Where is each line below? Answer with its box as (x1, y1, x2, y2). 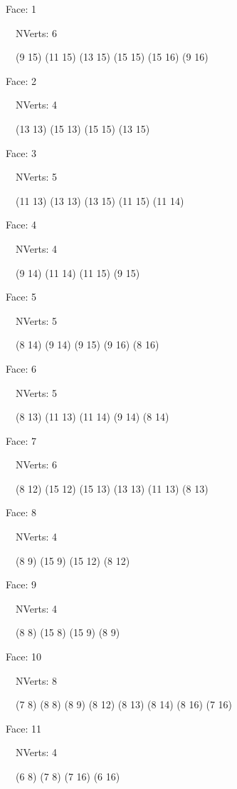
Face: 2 (6, 73, 36, 88)
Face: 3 (6, 145, 36, 160)
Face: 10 (6, 649, 41, 664)
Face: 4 (6, 217, 36, 232)
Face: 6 (6, 361, 36, 376)
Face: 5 (6, 289, 36, 304)
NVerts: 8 (15, 673, 58, 688)
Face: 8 (6, 505, 36, 520)
